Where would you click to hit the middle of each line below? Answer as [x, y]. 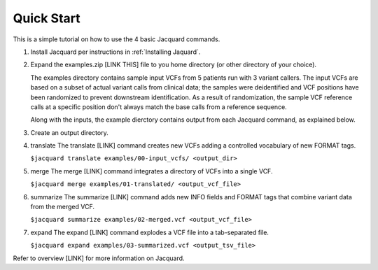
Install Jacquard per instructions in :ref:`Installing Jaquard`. [115, 52]
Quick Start [47, 18]
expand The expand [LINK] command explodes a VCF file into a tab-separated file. [150, 232]
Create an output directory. [69, 132]
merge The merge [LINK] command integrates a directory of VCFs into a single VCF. [152, 171]
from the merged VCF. [62, 207]
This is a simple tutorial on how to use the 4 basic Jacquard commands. [117, 39]
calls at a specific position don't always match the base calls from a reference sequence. [159, 107]
